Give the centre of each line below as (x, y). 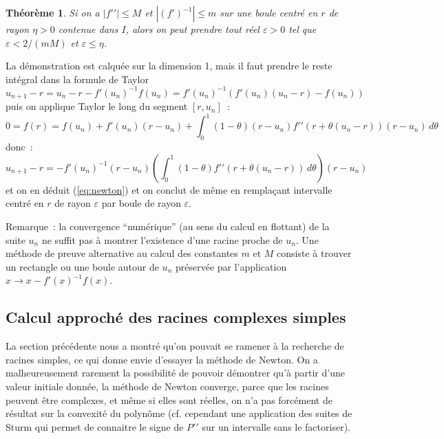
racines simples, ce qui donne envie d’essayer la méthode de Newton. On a (162, 359)
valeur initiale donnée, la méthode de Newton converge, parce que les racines (167, 386)
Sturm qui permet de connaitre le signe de (95, 426)
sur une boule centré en (269, 12)
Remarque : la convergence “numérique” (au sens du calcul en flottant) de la (168, 226)
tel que (303, 29)
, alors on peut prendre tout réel (192, 29)
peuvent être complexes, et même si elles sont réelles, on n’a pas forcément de (169, 399)
